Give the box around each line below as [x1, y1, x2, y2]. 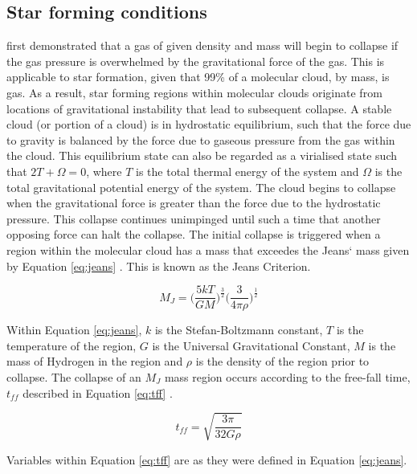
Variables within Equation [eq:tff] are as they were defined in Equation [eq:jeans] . [6, 451, 407, 468]
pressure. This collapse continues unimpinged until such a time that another [6, 210, 381, 227]
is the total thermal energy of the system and [136, 162, 359, 179]
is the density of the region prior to [195, 353, 370, 370]
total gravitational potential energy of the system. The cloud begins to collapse [6, 178, 396, 195]
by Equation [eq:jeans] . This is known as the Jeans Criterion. [6, 257, 311, 274]
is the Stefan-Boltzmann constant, [154, 321, 323, 338]
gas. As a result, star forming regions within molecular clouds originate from [6, 84, 382, 100]
